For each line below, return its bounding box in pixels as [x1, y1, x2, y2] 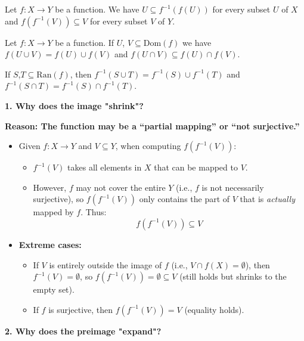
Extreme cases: [18, 238, 82, 250]
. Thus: [80, 206, 107, 218]
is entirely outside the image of [49, 258, 162, 271]
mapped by [33, 206, 74, 218]
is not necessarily [201, 181, 264, 193]
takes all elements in [67, 161, 142, 173]
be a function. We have [55, 3, 139, 15]
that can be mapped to [154, 161, 238, 173]
